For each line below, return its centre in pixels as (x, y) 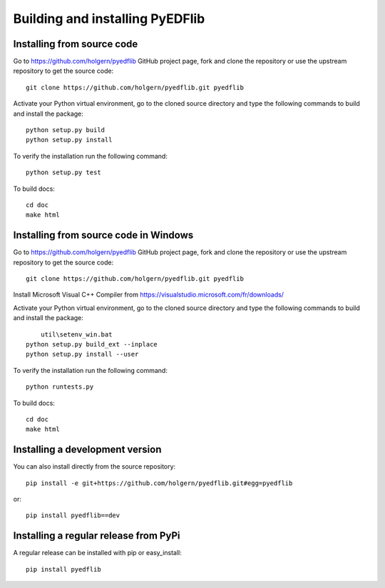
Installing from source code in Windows (103, 235)
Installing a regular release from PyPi (97, 536)
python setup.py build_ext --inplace (92, 344)
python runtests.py (60, 387)
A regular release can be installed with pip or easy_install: (97, 553)
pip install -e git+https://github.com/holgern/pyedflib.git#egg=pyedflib (159, 483)
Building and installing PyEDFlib (109, 19)
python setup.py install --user (82, 354)
